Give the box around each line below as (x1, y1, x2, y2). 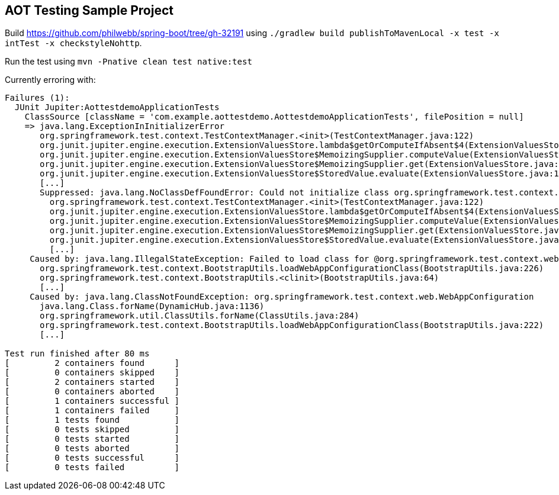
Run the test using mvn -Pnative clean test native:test (5, 56, 252, 67)
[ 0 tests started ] (5, 434, 180, 444)
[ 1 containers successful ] (5, 396, 180, 406)
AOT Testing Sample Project (5, 3, 174, 18)
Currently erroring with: (5, 75, 96, 85)
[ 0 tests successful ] (5, 453, 180, 463)
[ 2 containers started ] (5, 377, 180, 387)
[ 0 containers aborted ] (5, 387, 180, 397)
